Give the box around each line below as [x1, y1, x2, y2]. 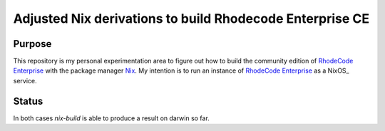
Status [13, 95, 43, 107]
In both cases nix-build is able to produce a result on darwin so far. [13, 114, 210, 122]
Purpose [13, 38, 52, 50]
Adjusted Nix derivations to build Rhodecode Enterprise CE [13, 11, 370, 26]
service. [13, 76, 37, 85]
